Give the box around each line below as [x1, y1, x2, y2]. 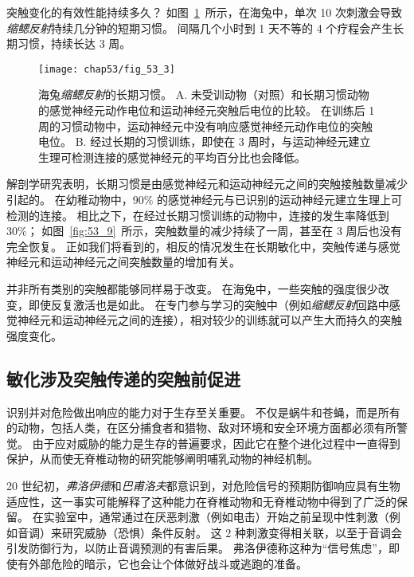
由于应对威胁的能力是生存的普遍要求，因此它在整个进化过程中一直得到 [32, 434, 400, 451]
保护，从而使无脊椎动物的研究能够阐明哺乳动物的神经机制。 [6, 450, 318, 467]
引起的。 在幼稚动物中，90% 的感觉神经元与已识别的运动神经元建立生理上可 [6, 191, 402, 207]
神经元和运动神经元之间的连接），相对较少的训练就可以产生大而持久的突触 [17, 312, 402, 328]
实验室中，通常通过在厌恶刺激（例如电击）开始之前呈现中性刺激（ [43, 508, 389, 525]
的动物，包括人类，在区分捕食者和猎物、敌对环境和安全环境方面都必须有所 [6, 419, 396, 436]
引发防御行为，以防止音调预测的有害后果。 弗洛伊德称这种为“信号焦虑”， [6, 540, 389, 556]
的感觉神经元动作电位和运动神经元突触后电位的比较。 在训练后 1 [38, 102, 375, 119]
